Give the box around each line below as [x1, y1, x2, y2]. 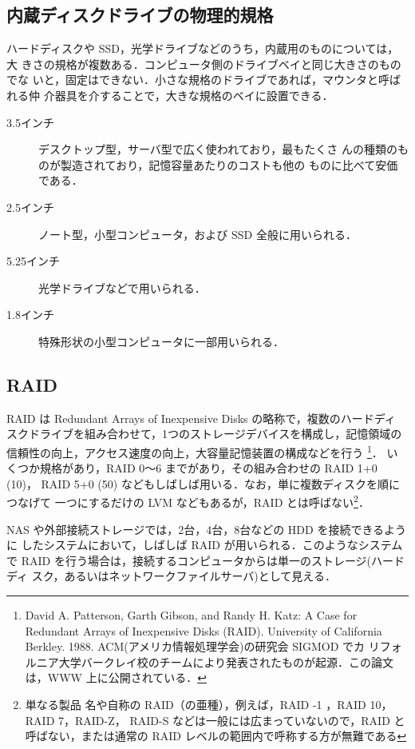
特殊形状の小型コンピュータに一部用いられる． [38, 333, 284, 349]
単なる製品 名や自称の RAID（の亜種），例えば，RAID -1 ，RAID [25, 695, 366, 712]
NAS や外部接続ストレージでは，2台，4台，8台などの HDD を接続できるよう [6, 520, 407, 537]
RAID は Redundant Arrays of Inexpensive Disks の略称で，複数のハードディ [6, 409, 396, 426]
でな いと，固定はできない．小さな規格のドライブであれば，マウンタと [6, 71, 378, 88]
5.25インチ [6, 253, 60, 269]
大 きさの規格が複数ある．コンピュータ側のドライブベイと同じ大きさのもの [6, 55, 401, 72]
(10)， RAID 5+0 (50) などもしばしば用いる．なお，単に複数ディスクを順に [6, 475, 400, 492]
